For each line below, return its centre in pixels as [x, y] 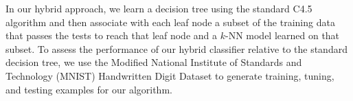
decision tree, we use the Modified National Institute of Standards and [154, 62]
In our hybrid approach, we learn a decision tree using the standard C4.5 [159, 8]
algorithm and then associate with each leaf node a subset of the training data [170, 22]
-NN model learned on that [282, 35]
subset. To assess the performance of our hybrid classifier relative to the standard [176, 48]
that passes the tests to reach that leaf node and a [111, 35]
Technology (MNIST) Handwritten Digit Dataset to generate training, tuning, [170, 75]
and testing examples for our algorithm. [89, 89]
